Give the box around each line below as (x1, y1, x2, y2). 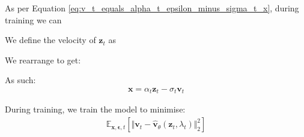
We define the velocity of (5, 34, 96, 46)
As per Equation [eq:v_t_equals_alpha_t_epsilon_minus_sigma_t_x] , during (5, 2, 299, 14)
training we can (5, 13, 62, 26)
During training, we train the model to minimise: (5, 103, 186, 115)
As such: (5, 74, 36, 86)
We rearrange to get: (5, 53, 81, 66)
